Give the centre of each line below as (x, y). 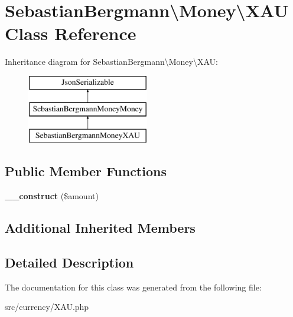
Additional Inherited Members (100, 228)
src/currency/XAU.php (47, 307)
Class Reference (71, 33)
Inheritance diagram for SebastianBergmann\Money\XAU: (111, 62)
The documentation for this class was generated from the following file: (133, 287)
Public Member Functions (86, 171)
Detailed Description (69, 262)
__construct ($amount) (52, 196)
